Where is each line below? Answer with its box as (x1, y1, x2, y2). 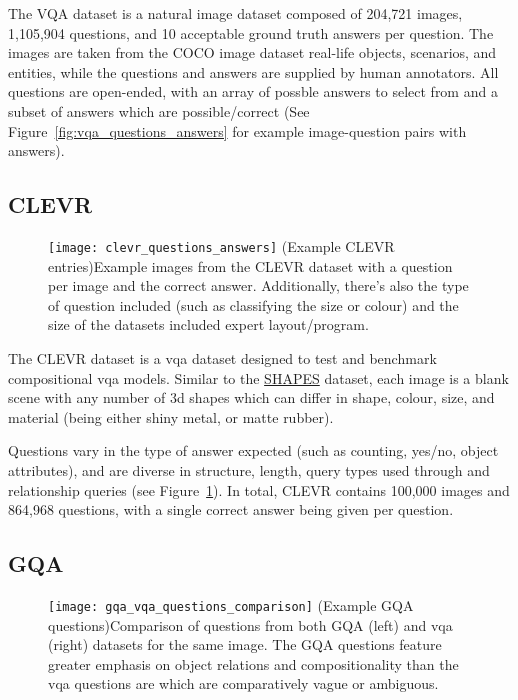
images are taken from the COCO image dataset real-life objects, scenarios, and (8, 42, 497, 63)
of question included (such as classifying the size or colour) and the (48, 294, 459, 315)
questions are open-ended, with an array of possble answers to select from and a (8, 81, 498, 102)
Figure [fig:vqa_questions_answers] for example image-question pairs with (8, 120, 467, 141)
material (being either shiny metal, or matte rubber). (8, 406, 334, 427)
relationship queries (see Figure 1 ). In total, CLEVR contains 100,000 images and (8, 479, 510, 500)
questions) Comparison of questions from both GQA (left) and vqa (48, 614, 453, 635)
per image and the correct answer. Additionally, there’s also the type (48, 275, 469, 296)
